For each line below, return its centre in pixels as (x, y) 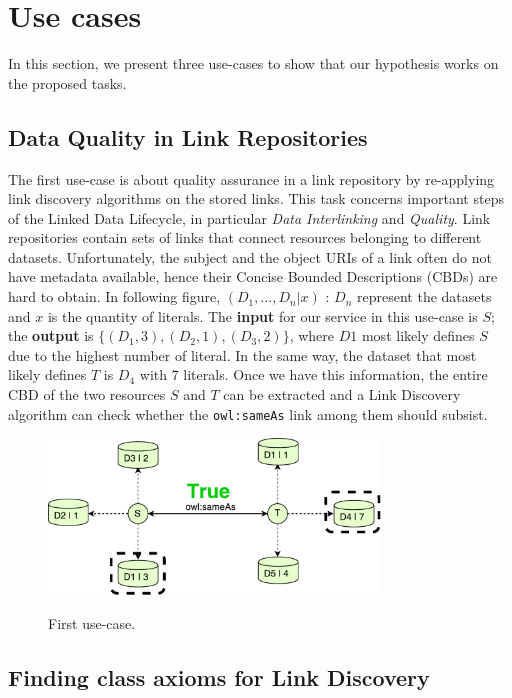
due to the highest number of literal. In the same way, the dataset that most (242, 354)
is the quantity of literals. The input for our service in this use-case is (262, 315)
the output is (51, 335)
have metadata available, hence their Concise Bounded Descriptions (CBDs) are (253, 276)
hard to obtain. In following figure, (114, 296)
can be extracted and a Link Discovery (342, 394)
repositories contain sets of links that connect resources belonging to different (245, 237)
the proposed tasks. (67, 82)
